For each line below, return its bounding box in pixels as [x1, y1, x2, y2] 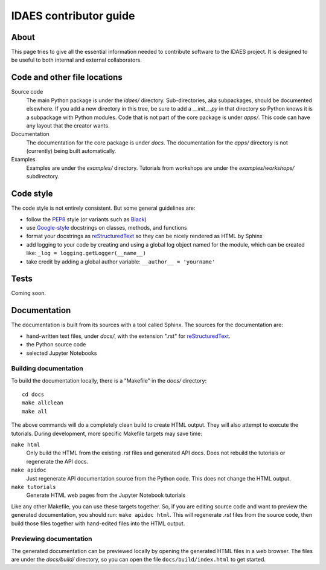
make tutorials [11, 484, 57, 490]
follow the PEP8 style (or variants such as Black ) [26, 215, 147, 223]
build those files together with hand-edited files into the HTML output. [11, 520, 185, 527]
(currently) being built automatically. [26, 147, 117, 155]
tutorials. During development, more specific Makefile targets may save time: [11, 430, 202, 437]
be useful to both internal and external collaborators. [11, 56, 142, 63]
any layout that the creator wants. [26, 121, 110, 129]
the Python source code [26, 341, 86, 348]
